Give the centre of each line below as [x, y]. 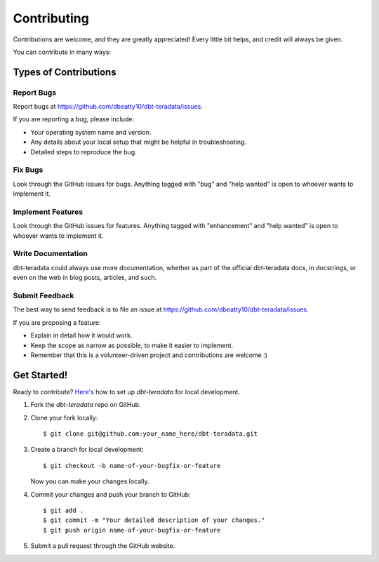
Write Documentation [50, 254]
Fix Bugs [28, 170]
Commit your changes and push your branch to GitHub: [111, 494]
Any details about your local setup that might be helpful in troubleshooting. [139, 142]
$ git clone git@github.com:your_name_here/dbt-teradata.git [150, 434]
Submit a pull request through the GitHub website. [103, 546]
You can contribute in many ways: [62, 52]
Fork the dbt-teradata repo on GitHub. [86, 405]
